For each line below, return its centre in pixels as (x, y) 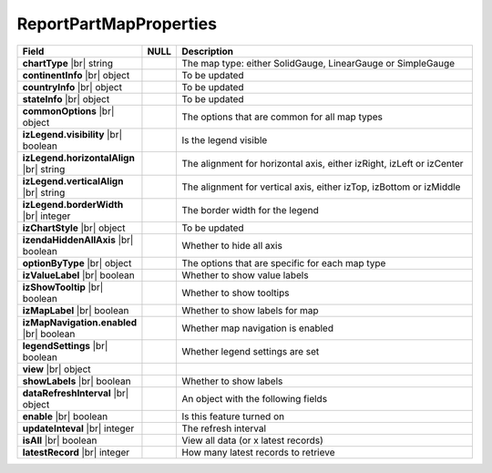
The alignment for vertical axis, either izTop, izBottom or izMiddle (321, 187)
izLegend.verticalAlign (73, 180)
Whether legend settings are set (251, 351)
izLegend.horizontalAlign (79, 158)
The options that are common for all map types (282, 117)
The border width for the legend (250, 210)
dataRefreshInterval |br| (76, 393)
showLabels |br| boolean (77, 381)
